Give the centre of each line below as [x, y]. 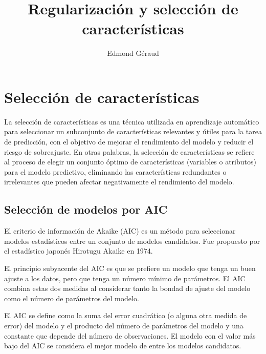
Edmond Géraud [133, 53]
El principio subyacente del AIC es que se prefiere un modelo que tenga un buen [130, 268]
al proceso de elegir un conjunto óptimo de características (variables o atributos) [130, 162]
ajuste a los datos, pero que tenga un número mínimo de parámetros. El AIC [125, 278]
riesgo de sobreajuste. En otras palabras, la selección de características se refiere [129, 151]
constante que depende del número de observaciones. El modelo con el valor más [130, 335]
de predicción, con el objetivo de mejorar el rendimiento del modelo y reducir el [129, 142]
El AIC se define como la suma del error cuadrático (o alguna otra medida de [126, 315]
